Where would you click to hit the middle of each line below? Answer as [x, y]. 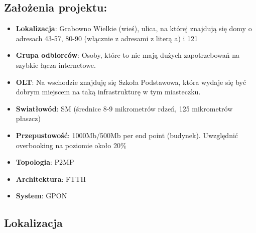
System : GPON [41, 196]
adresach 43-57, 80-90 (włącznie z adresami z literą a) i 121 [107, 38]
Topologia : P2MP [45, 162]
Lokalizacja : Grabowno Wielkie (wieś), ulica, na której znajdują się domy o [134, 28]
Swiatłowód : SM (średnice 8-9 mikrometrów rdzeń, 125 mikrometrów [124, 108]
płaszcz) [28, 118]
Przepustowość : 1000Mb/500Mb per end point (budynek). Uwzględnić [127, 135]
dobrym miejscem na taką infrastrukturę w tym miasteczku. [108, 92]
